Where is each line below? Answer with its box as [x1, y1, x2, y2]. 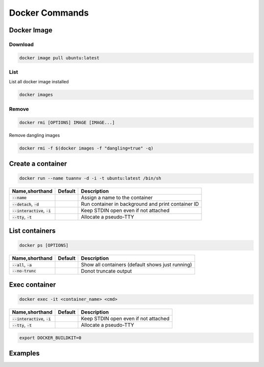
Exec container [9, 281, 56, 289]
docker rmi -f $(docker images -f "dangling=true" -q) [19, 145, 154, 151]
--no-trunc [12, 269, 37, 274]
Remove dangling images [9, 132, 60, 138]
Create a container [9, 159, 67, 168]
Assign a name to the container [81, 194, 153, 201]
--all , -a [12, 261, 32, 268]
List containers [9, 226, 56, 235]
